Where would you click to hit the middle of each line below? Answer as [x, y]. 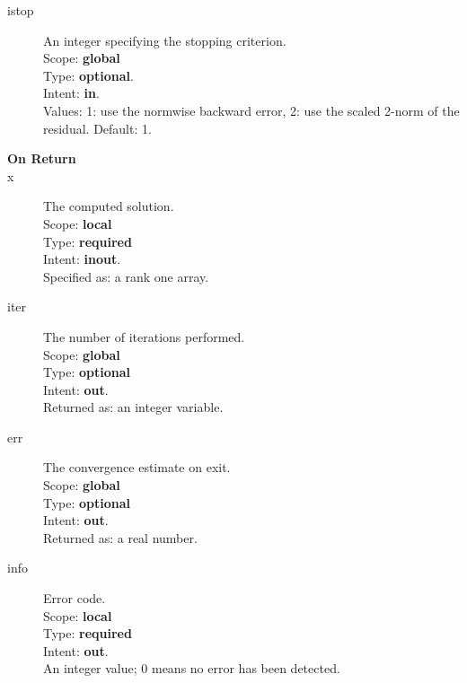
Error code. [75, 598]
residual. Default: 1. [97, 128]
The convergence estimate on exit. [137, 467]
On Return [42, 158]
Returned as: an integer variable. [133, 407]
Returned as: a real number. [120, 537]
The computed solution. [109, 206]
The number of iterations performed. [144, 336]
